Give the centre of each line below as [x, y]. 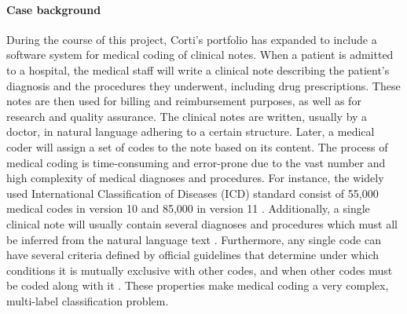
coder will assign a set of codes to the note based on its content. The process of [197, 146]
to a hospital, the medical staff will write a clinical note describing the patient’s [198, 69]
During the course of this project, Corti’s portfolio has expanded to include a [192, 39]
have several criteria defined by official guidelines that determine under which [193, 255]
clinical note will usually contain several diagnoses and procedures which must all [202, 223]
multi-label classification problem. [88, 300]
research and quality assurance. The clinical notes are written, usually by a [187, 116]
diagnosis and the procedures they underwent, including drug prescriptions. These [203, 85]
